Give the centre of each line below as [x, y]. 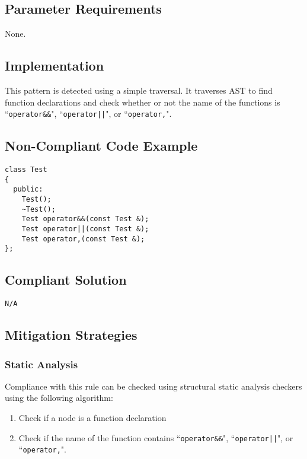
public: [28, 189]
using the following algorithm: [59, 398]
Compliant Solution [66, 280]
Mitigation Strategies [71, 335]
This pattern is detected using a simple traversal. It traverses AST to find [139, 90]
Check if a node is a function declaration [92, 417]
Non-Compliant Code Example [101, 146]
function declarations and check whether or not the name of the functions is [143, 102]
